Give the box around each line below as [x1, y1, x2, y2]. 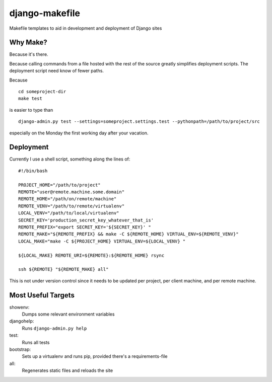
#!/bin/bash [18, 168, 48, 174]
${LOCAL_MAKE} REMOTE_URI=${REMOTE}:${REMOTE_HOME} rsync [18, 252, 165, 258]
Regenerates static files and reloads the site [22, 367, 113, 373]
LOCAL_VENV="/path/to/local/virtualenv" [18, 210, 119, 216]
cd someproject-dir [18, 89, 66, 95]
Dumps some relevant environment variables [22, 311, 115, 317]
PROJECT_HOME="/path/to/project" [18, 182, 101, 188]
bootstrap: [9, 346, 31, 352]
